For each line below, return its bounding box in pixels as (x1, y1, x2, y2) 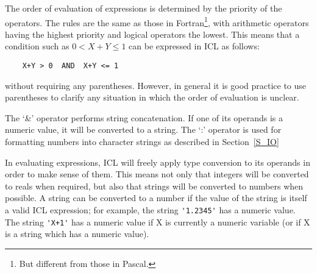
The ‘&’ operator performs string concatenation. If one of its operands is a (5, 111, 283, 124)
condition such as (5, 40, 69, 52)
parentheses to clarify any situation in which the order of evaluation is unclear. (5, 91, 299, 104)
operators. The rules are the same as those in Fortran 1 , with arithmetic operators (5, 14, 309, 29)
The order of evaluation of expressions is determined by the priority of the (5, 2, 282, 14)
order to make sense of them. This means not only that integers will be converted (5, 168, 309, 180)
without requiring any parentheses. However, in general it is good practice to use (5, 79, 307, 91)
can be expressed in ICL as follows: (129, 40, 260, 52)
